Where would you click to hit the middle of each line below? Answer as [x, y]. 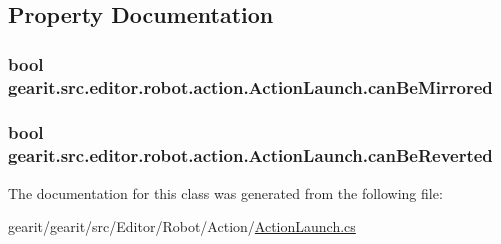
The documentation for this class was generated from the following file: [225, 192]
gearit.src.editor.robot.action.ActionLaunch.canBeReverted [250, 155]
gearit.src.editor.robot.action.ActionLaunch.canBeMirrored [250, 86]
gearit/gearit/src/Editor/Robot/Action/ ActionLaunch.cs [182, 226]
